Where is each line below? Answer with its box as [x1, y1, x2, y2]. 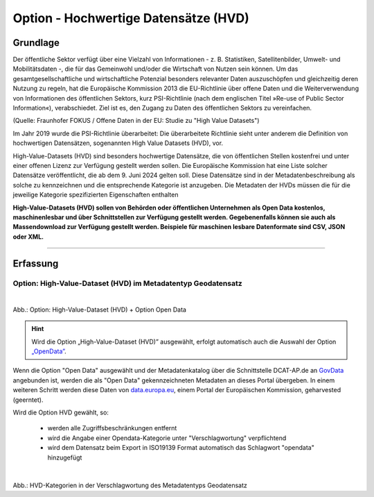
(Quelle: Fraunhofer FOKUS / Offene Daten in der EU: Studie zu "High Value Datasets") [12, 117, 260, 125]
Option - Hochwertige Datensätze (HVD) [12, 10, 249, 26]
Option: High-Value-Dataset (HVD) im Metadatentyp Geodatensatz [12, 278, 242, 288]
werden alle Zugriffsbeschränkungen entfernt [47, 424, 177, 432]
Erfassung [12, 258, 59, 269]
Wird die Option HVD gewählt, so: [12, 408, 109, 416]
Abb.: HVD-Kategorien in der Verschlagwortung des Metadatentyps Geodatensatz [12, 481, 247, 489]
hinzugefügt [47, 453, 82, 462]
